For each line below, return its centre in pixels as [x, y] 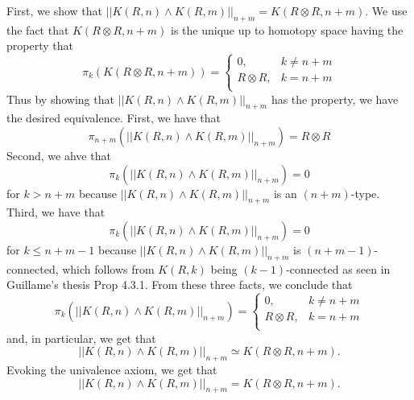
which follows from [108, 268]
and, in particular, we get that [81, 338]
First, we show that [54, 10]
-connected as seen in [338, 268]
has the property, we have [335, 99]
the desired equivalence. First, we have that [114, 118]
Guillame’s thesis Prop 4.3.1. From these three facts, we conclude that [180, 285]
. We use [386, 10]
